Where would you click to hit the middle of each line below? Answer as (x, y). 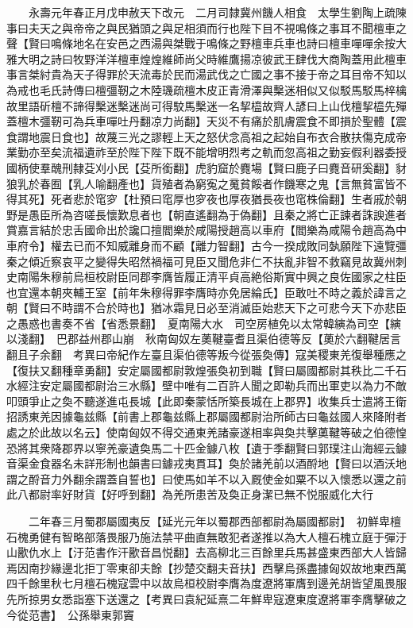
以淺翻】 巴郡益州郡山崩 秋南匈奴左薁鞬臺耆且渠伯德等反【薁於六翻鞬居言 (204, 339)
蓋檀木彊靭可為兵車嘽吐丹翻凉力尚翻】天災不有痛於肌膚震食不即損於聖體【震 (206, 121)
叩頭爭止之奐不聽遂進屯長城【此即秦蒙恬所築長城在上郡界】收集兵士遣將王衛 (206, 401)
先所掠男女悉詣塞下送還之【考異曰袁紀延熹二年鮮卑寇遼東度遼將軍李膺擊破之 (206, 598)
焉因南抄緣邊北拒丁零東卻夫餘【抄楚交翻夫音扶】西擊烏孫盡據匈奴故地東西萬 (206, 567)
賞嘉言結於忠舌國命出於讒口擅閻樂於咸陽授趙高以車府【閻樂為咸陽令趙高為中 (206, 230)
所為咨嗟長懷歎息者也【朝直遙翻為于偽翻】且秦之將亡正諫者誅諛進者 (228, 214)
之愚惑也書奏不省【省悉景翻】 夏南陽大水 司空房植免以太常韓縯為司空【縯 (204, 323)
